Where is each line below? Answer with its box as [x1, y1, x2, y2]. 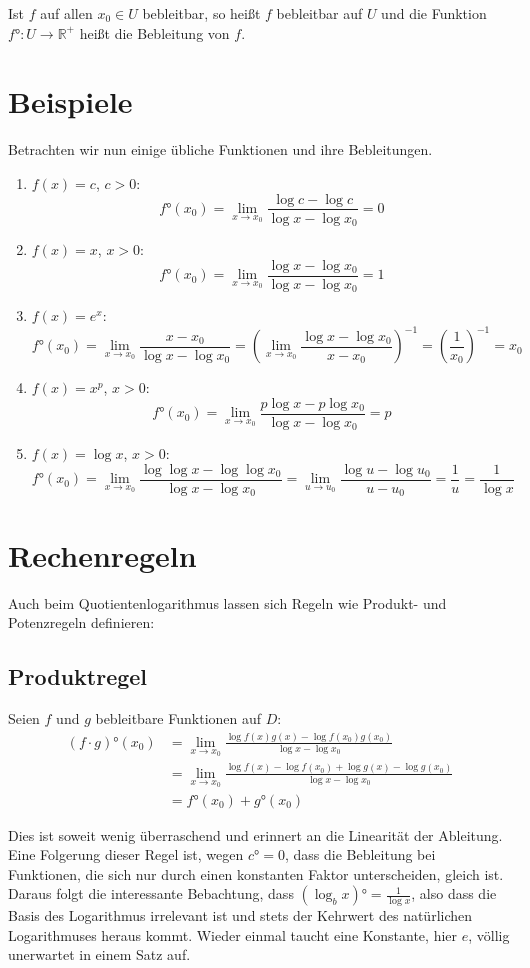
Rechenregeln [8, 534, 197, 575]
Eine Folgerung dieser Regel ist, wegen [8, 844, 244, 865]
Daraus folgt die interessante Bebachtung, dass [8, 883, 294, 904]
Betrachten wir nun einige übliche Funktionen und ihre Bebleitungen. [8, 139, 433, 160]
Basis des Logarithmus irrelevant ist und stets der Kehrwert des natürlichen [8, 905, 473, 926]
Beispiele [8, 81, 133, 122]
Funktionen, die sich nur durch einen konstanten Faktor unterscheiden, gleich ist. [8, 863, 504, 884]
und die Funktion [381, 3, 487, 23]
